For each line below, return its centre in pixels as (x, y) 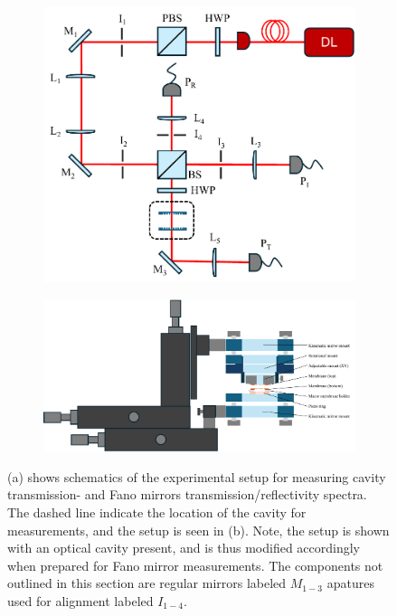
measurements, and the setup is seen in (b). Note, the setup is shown (198, 530)
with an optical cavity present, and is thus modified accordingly (184, 548)
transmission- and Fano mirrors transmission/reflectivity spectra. (187, 494)
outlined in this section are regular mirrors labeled (147, 583)
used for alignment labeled (80, 600)
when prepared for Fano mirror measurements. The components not (195, 565)
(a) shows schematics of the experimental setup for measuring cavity (197, 476)
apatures (350, 583)
